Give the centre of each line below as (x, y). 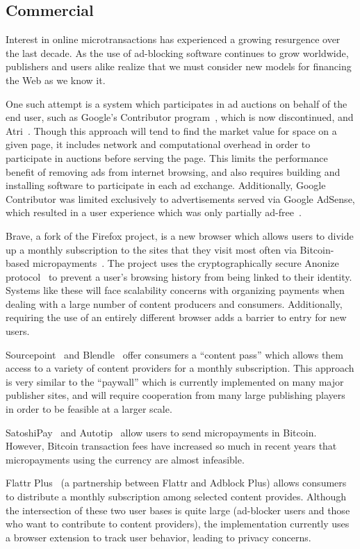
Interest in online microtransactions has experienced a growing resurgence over (173, 39)
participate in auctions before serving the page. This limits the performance (167, 157)
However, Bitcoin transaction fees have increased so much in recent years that (171, 446)
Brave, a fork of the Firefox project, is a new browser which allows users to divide (180, 235)
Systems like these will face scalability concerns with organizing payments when (175, 290)
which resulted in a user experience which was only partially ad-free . (154, 212)
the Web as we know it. (56, 80)
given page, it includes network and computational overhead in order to (158, 144)
